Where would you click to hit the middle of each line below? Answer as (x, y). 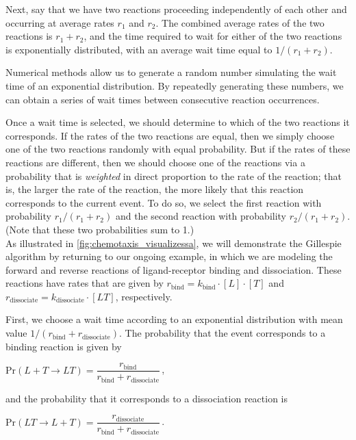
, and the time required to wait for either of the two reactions (213, 36)
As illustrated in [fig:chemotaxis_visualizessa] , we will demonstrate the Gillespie (174, 243)
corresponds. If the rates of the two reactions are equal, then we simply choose (170, 135)
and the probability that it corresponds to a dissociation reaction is (147, 398)
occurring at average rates (60, 22)
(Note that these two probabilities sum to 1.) (100, 229)
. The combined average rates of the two (240, 22)
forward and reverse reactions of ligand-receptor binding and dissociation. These (174, 269)
